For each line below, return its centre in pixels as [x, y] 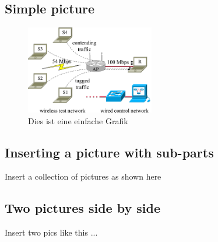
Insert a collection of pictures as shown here [83, 176]
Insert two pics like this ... [51, 232]
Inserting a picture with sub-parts [109, 152]
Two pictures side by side [82, 208]
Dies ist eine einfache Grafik [78, 120]
